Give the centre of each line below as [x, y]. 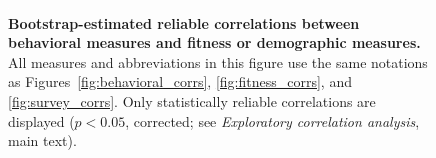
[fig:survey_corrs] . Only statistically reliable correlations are [192, 100]
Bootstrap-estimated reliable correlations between [184, 22]
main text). [42, 140]
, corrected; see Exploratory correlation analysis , [272, 120]
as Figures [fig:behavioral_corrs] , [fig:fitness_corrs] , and [180, 81]
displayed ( [41, 120]
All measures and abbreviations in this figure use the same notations [218, 61]
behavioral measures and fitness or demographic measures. [214, 42]
